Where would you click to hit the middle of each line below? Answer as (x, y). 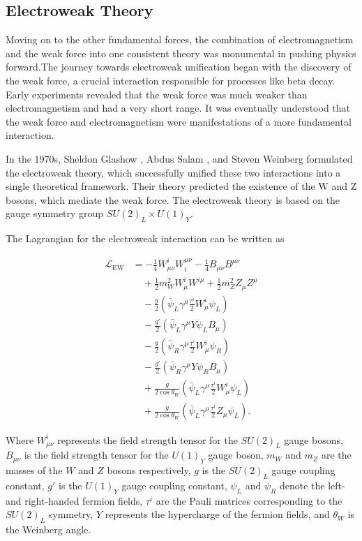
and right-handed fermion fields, (74, 500)
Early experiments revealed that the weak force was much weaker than (157, 94)
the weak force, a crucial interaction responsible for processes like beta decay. (171, 80)
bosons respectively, (149, 470)
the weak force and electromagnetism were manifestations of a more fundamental (179, 121)
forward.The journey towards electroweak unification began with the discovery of (179, 67)
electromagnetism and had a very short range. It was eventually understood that (178, 108)
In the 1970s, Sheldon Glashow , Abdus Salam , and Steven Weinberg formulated (179, 158)
